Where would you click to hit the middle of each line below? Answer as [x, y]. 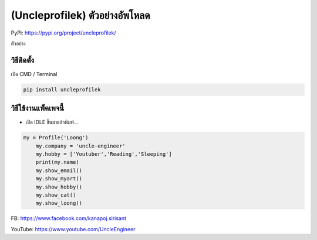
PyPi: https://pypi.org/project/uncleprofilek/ [64, 33]
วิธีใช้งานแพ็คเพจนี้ [38, 108]
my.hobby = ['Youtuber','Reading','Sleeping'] [104, 154]
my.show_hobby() [59, 187]
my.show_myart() [59, 179]
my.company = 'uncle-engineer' [80, 146]
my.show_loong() [59, 203]
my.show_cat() [56, 195]
